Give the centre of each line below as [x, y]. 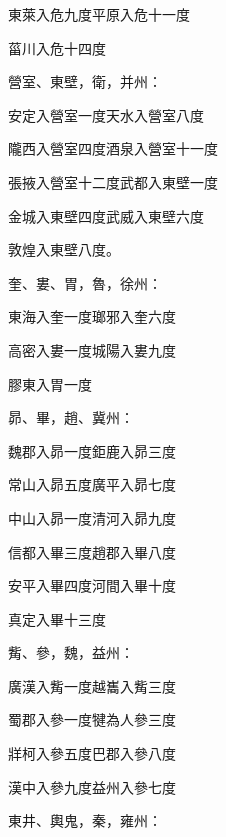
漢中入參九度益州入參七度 [92, 786]
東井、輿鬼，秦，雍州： [85, 820]
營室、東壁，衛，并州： [85, 81]
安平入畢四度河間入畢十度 [92, 585]
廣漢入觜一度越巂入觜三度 [92, 685]
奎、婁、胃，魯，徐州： [85, 282]
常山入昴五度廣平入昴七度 [92, 484]
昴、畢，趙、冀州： [71, 417]
